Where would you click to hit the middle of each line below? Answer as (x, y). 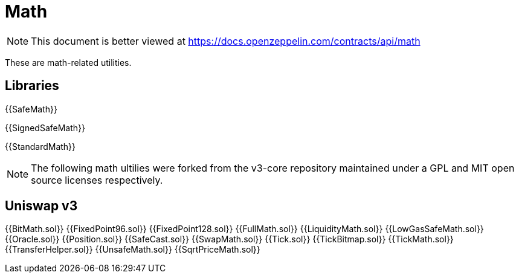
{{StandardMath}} (40, 146)
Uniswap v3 (41, 206)
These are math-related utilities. (68, 62)
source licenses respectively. (97, 180)
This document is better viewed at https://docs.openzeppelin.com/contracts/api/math (226, 41)
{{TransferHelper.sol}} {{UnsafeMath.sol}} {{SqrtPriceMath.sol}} (133, 250)
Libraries (32, 86)
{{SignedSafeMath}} (45, 128)
